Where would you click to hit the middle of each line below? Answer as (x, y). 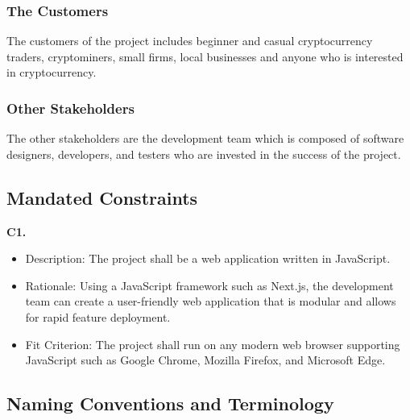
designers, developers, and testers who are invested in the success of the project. (204, 154)
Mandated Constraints (102, 197)
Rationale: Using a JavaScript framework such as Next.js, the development (209, 285)
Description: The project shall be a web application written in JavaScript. (208, 258)
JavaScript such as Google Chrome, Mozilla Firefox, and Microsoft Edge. (205, 360)
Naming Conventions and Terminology (170, 403)
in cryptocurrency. (52, 72)
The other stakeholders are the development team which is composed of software (205, 138)
